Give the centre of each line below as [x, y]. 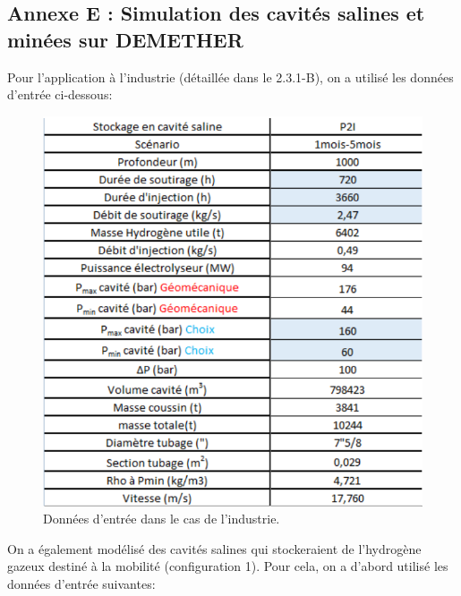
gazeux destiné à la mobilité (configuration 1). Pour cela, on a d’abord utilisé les [228, 566]
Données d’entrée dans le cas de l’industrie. [162, 519]
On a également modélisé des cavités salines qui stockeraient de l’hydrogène [214, 548]
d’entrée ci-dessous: [60, 94]
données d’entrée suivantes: [81, 583]
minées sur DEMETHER [125, 39]
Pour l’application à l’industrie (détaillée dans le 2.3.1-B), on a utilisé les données [230, 77]
